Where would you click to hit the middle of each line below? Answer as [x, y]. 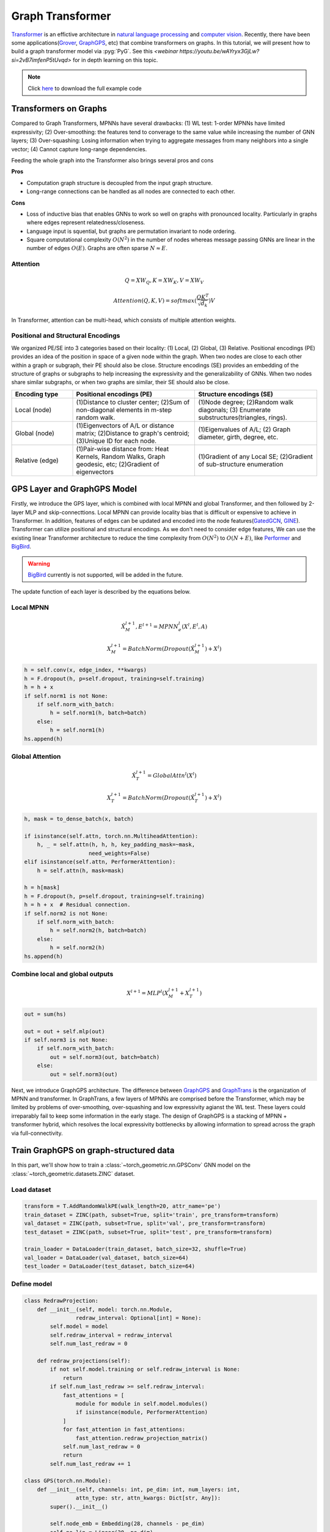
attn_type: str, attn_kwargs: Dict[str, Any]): [148, 1498]
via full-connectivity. [37, 1133]
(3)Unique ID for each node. [116, 441]
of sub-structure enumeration [241, 464]
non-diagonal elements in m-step [124, 409]
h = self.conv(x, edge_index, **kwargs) [85, 670]
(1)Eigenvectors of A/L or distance [125, 425]
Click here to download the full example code [85, 88]
